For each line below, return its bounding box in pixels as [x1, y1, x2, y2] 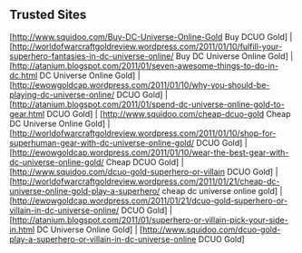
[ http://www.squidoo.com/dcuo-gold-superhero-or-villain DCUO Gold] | [9, 166, 278, 177]
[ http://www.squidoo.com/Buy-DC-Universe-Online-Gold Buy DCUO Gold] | [9, 31, 293, 42]
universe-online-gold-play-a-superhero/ [9, 185, 161, 196]
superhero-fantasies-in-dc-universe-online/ [9, 50, 174, 62]
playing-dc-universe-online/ [9, 89, 115, 100]
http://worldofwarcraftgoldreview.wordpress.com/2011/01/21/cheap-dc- [12, 176, 280, 187]
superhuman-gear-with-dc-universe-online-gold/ [9, 137, 195, 148]
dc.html [9, 70, 38, 81]
